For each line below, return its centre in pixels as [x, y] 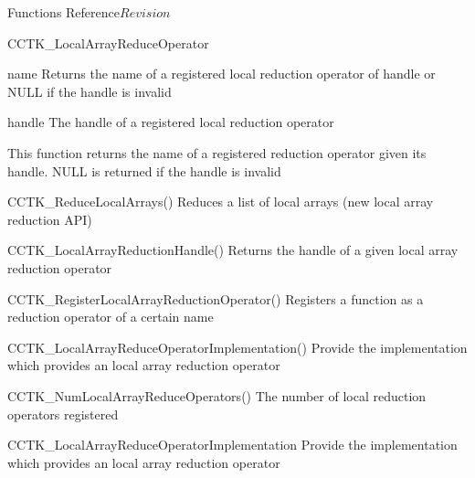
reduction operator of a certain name [111, 317]
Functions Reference [64, 12]
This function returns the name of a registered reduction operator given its [217, 152]
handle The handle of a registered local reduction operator [171, 122]
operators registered [63, 414]
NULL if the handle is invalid [90, 91]
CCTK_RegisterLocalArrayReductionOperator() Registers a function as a [216, 298]
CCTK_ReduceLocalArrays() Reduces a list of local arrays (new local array [221, 202]
